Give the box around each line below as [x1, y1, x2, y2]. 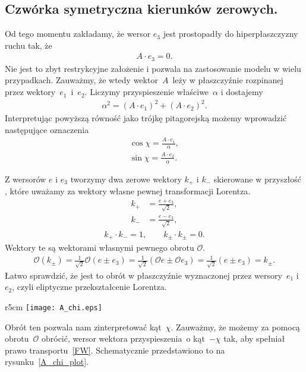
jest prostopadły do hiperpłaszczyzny [163, 27, 298, 40]
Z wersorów [5, 172, 46, 185]
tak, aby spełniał [223, 332, 285, 345]
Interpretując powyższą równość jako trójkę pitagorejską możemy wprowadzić [5, 112, 287, 124]
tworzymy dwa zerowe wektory [70, 172, 182, 185]
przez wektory [5, 86, 56, 98]
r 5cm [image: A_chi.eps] [5, 301, 102, 313]
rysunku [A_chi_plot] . [5, 355, 89, 368]
